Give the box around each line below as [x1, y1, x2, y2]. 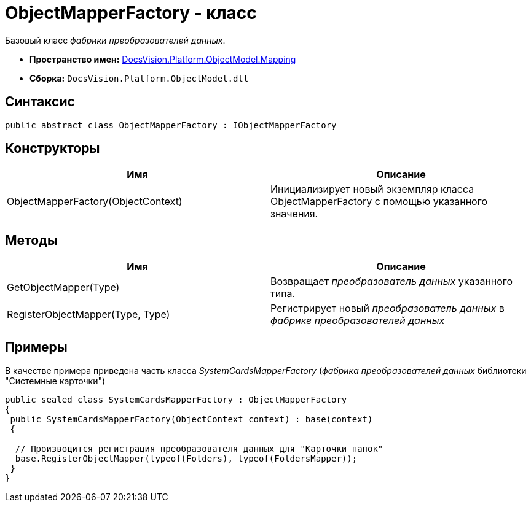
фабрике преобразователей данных [270, 314, 445, 327]
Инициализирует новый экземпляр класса [270, 183, 474, 196]
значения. [270, 207, 318, 220]
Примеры [5, 339, 68, 355]
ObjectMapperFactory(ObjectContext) [7, 195, 183, 208]
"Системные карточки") [5, 376, 106, 387]
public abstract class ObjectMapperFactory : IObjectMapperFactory [5, 120, 337, 130]
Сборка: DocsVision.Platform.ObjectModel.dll [29, 72, 249, 83]
